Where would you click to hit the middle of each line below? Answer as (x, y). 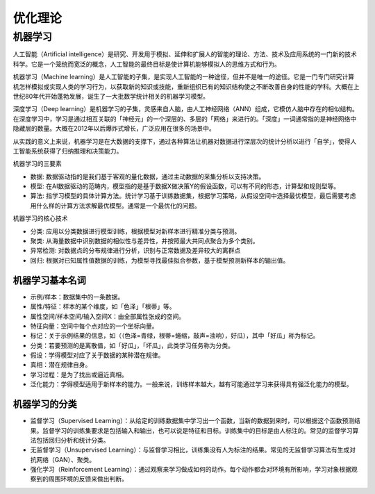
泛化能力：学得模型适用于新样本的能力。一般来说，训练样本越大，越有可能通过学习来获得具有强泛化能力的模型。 (191, 384)
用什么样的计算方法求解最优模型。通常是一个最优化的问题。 (115, 206)
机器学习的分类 (45, 404)
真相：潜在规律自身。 (61, 365)
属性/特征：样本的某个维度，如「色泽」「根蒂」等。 (103, 306)
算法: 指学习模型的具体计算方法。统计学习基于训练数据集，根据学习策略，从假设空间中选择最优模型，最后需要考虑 (193, 196)
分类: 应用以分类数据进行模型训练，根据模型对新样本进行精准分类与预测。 (135, 231)
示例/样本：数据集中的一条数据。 (77, 297)
